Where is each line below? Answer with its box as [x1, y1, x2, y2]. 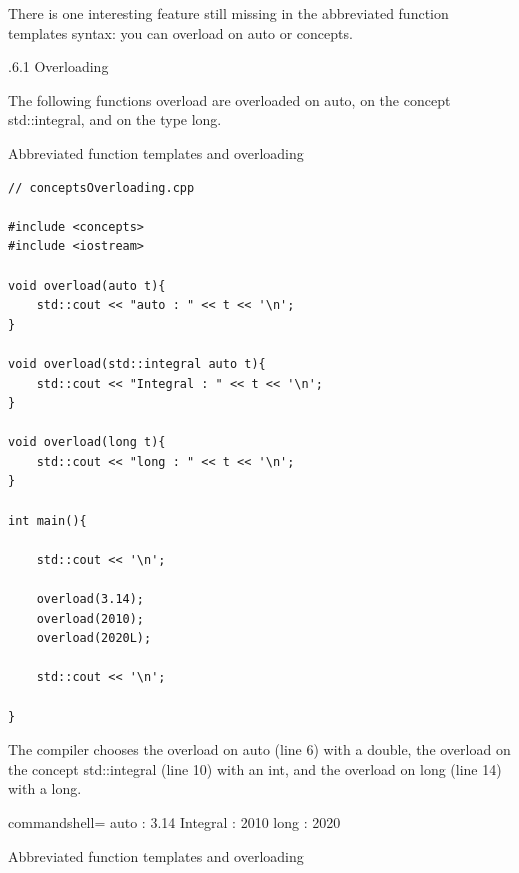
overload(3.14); [36, 592, 145, 607]
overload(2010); [36, 611, 145, 626]
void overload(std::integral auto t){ [8, 356, 266, 371]
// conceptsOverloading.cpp [8, 180, 195, 195]
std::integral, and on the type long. [8, 109, 222, 130]
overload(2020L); [36, 631, 152, 646]
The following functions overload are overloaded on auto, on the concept [8, 89, 451, 110]
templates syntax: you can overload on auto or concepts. [8, 22, 353, 43]
